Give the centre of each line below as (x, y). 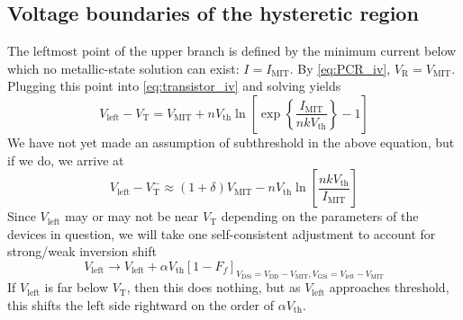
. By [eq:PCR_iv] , (340, 68)
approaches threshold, (389, 287)
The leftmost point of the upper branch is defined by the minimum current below (232, 51)
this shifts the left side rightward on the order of (141, 304)
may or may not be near (132, 216)
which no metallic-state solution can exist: (123, 68)
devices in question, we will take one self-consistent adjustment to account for (222, 233)
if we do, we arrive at (66, 160)
